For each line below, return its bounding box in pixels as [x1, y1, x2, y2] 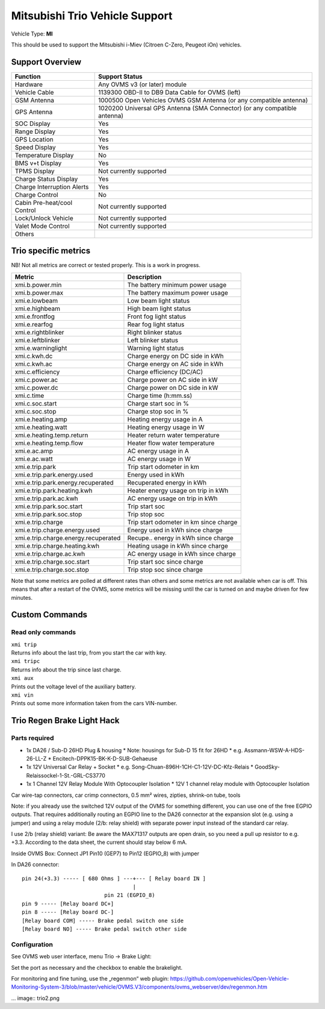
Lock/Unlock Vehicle [14, 214, 73, 222]
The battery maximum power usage [127, 288, 229, 297]
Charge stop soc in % [127, 407, 189, 415]
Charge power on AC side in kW [127, 376, 218, 384]
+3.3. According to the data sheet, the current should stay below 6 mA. [11, 838, 188, 846]
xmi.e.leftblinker [14, 336, 60, 344]
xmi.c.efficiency [14, 368, 60, 376]
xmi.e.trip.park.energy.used [14, 470, 93, 479]
